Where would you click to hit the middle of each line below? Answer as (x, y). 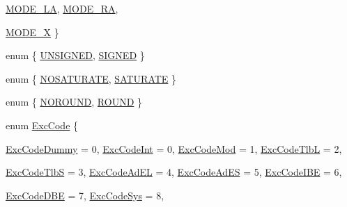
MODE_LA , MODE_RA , (62, 8)
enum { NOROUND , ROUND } (74, 102)
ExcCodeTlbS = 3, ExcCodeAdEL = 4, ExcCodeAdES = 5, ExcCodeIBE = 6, (174, 172)
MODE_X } (32, 32)
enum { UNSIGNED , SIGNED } (75, 55)
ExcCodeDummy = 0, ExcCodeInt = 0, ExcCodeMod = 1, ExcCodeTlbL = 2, (174, 148)
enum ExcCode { (42, 125)
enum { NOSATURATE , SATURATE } (91, 78)
